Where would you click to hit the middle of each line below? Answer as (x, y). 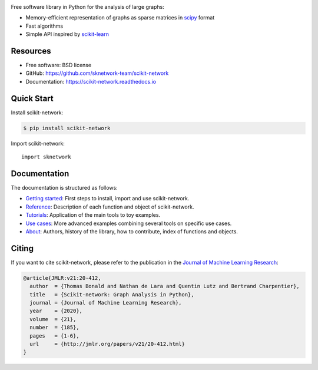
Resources (31, 51)
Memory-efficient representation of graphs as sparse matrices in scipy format (120, 18)
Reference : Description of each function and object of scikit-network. (110, 207)
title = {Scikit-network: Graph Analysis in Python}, (112, 294)
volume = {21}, (53, 319)
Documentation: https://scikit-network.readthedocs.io (91, 81)
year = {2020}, (56, 311)
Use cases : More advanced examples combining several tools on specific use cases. (129, 223)
